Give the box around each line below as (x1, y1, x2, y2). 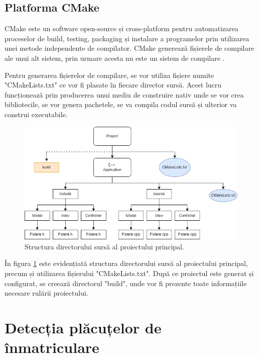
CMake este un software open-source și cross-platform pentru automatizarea (5, 23, 238, 34)
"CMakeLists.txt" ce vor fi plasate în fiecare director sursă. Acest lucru (5, 79, 222, 90)
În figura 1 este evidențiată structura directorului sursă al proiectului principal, (5, 258, 248, 269)
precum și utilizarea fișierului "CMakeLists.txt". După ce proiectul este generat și (5, 268, 254, 279)
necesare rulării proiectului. (5, 288, 88, 298)
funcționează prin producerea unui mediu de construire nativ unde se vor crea (5, 89, 244, 100)
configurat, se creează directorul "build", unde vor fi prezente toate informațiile (5, 278, 247, 288)
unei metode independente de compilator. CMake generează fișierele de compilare (5, 43, 254, 53)
